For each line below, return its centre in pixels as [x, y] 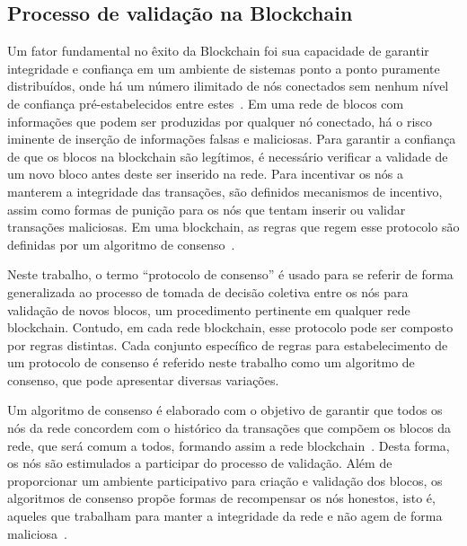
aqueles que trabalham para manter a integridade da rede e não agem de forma [225, 516]
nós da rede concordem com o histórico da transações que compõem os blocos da [229, 428]
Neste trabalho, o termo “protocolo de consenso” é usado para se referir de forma [230, 274]
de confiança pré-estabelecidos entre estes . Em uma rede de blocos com [206, 103]
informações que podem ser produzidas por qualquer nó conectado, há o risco [220, 121]
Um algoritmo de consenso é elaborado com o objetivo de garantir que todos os [225, 410]
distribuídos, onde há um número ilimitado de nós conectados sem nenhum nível [228, 86]
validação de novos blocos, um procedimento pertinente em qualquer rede [209, 309]
